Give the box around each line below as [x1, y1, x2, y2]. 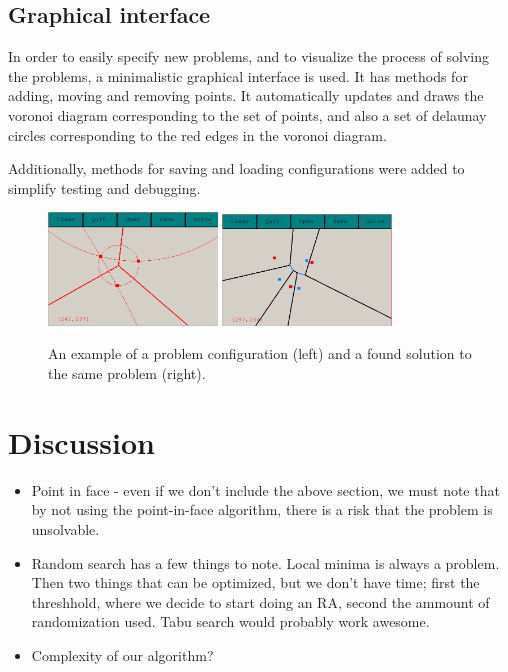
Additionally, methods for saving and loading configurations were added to [8, 158, 465, 179]
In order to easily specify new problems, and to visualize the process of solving [8, 46, 489, 67]
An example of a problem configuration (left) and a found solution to [48, 343, 472, 364]
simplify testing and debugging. [8, 177, 201, 198]
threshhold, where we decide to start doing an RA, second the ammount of [31, 591, 490, 612]
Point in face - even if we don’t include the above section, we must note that [31, 479, 500, 500]
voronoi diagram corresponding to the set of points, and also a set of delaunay [8, 104, 487, 125]
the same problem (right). [48, 363, 206, 384]
